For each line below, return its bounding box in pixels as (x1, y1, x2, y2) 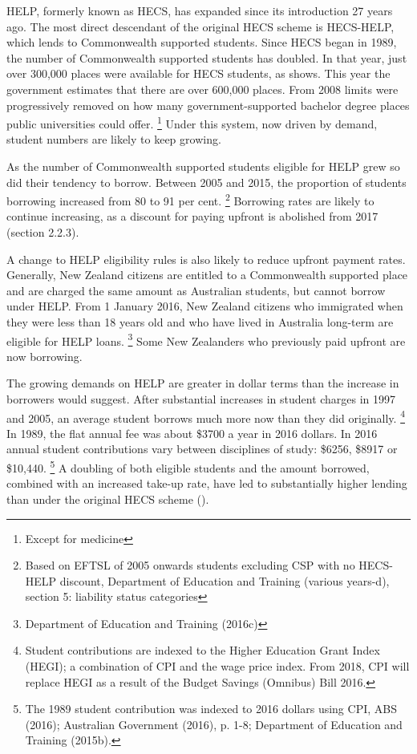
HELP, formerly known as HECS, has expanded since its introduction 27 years (6, 2, 393, 18)
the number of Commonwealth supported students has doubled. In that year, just (6, 49, 407, 66)
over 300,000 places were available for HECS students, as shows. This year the (6, 65, 391, 82)
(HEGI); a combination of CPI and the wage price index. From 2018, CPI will (25, 658, 410, 675)
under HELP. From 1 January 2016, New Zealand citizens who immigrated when (6, 298, 403, 314)
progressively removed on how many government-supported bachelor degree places (6, 96, 410, 113)
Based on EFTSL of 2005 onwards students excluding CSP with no (25, 557, 355, 574)
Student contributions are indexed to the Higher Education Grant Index (25, 642, 380, 659)
